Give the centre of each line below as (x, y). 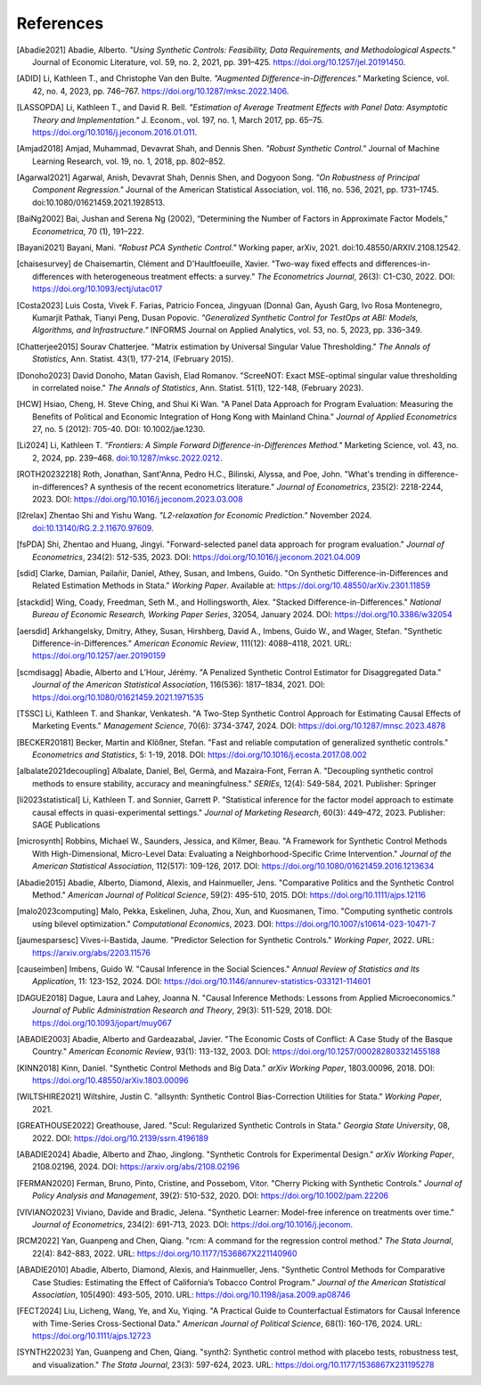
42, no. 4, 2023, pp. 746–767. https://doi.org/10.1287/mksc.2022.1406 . (161, 91)
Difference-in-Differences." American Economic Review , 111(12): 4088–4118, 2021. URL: (192, 643)
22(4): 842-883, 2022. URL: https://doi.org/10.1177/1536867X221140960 (165, 1253)
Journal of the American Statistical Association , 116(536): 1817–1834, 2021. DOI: (179, 685)
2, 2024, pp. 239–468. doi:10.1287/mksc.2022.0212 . (127, 458)
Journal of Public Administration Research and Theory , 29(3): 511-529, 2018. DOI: (183, 1010)
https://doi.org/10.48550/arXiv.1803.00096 (110, 1080)
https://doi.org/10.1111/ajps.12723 (92, 1336)
